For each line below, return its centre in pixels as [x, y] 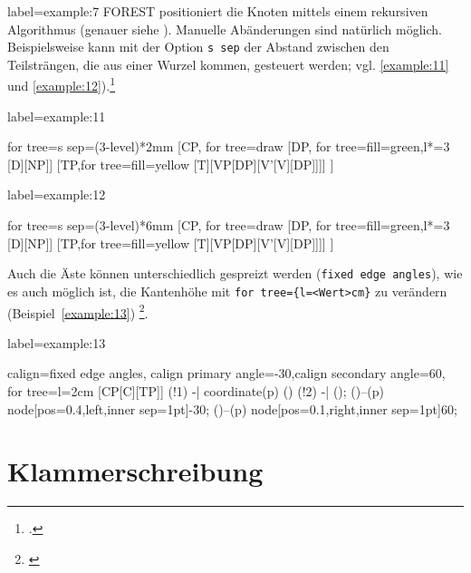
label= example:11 [57, 116]
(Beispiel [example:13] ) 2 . [78, 311]
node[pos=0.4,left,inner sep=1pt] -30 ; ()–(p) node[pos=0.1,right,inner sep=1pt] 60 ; [232, 408]
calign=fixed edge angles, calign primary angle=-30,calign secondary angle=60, [226, 373]
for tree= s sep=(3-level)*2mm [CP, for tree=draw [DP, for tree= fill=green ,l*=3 [229, 146]
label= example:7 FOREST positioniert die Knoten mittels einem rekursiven [218, 11]
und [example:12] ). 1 [62, 84]
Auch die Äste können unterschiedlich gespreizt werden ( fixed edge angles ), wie [235, 273]
